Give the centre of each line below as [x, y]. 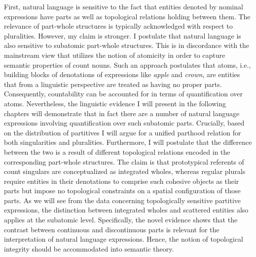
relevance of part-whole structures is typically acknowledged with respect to [118, 26]
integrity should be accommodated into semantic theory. [89, 248]
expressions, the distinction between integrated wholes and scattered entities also [126, 210]
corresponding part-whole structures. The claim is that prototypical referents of [124, 161]
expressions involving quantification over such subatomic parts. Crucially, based [124, 123]
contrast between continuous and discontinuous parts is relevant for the [112, 229]
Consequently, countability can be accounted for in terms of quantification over [124, 94]
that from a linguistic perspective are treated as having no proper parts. [113, 84]
